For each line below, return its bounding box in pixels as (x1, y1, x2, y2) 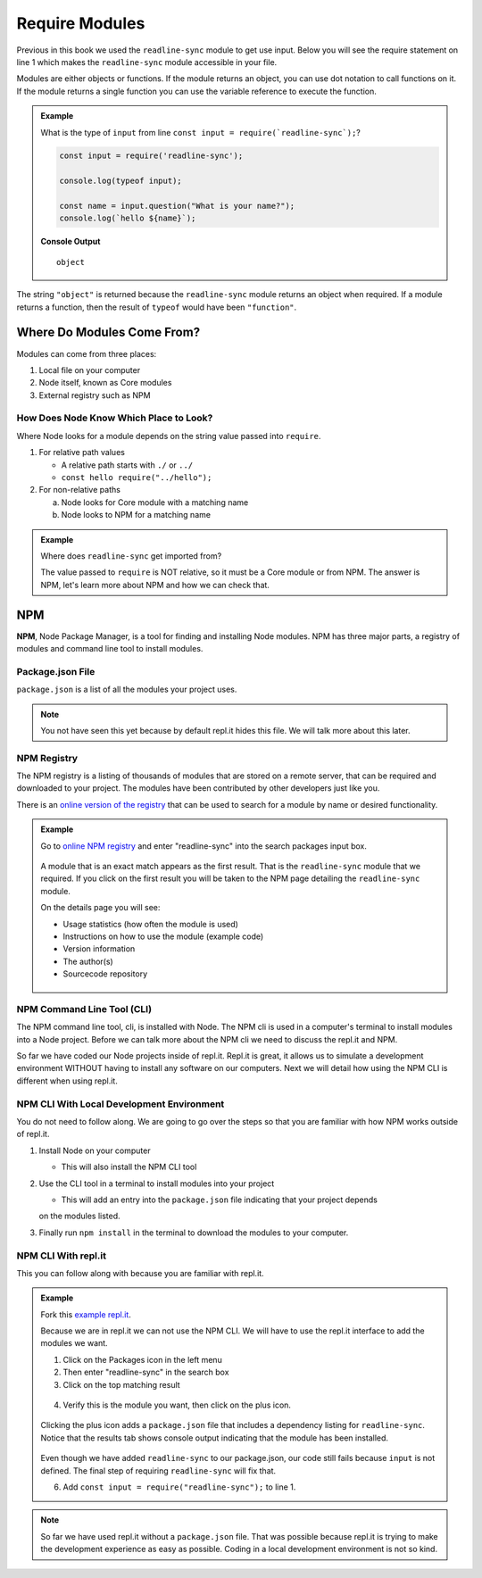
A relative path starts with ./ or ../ (61, 460, 194, 470)
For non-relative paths (38, 485, 120, 495)
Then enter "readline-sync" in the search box (62, 1366, 229, 1378)
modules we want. (40, 1338, 108, 1349)
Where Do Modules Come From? (16, 325, 201, 340)
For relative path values (38, 447, 125, 458)
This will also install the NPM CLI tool (61, 1161, 197, 1173)
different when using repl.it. (16, 1076, 118, 1086)
